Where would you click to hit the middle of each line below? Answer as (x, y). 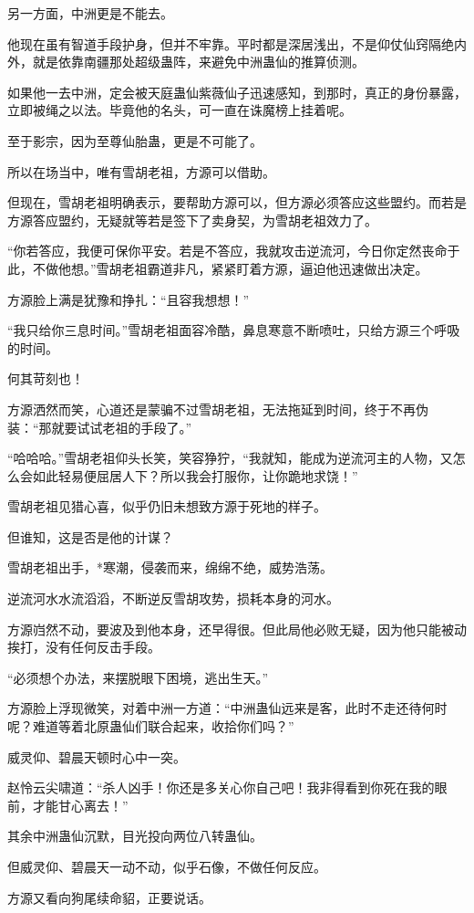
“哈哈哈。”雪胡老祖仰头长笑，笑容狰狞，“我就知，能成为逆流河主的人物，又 (230, 458)
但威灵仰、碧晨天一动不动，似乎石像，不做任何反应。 (167, 866)
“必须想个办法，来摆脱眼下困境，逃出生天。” (138, 677)
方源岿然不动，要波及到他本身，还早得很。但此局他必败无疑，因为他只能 (224, 629)
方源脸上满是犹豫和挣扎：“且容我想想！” (129, 299)
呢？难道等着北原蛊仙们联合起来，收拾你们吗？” (151, 726)
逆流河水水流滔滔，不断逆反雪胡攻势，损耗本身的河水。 (173, 598)
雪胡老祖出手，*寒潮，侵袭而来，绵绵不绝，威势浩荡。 (170, 567)
